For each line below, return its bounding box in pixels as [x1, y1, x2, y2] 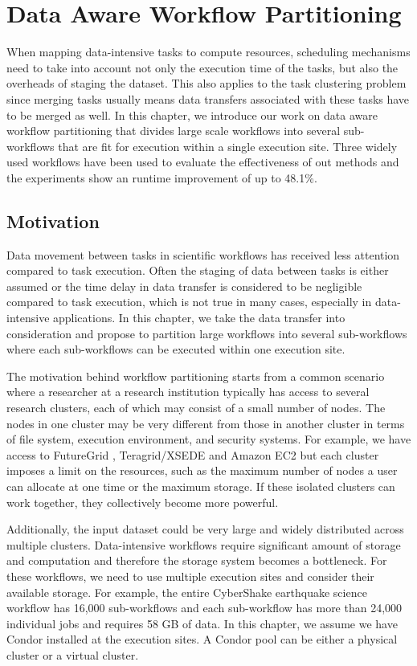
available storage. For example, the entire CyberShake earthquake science [6, 583, 367, 600]
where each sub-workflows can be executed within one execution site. [6, 341, 345, 358]
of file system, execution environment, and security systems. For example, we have [6, 431, 411, 447]
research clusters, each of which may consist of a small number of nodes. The [6, 399, 386, 416]
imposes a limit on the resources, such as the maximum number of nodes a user [6, 462, 398, 479]
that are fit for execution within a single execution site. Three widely [58, 137, 398, 154]
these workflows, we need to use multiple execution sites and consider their [6, 567, 374, 584]
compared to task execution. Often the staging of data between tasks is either [6, 262, 389, 279]
